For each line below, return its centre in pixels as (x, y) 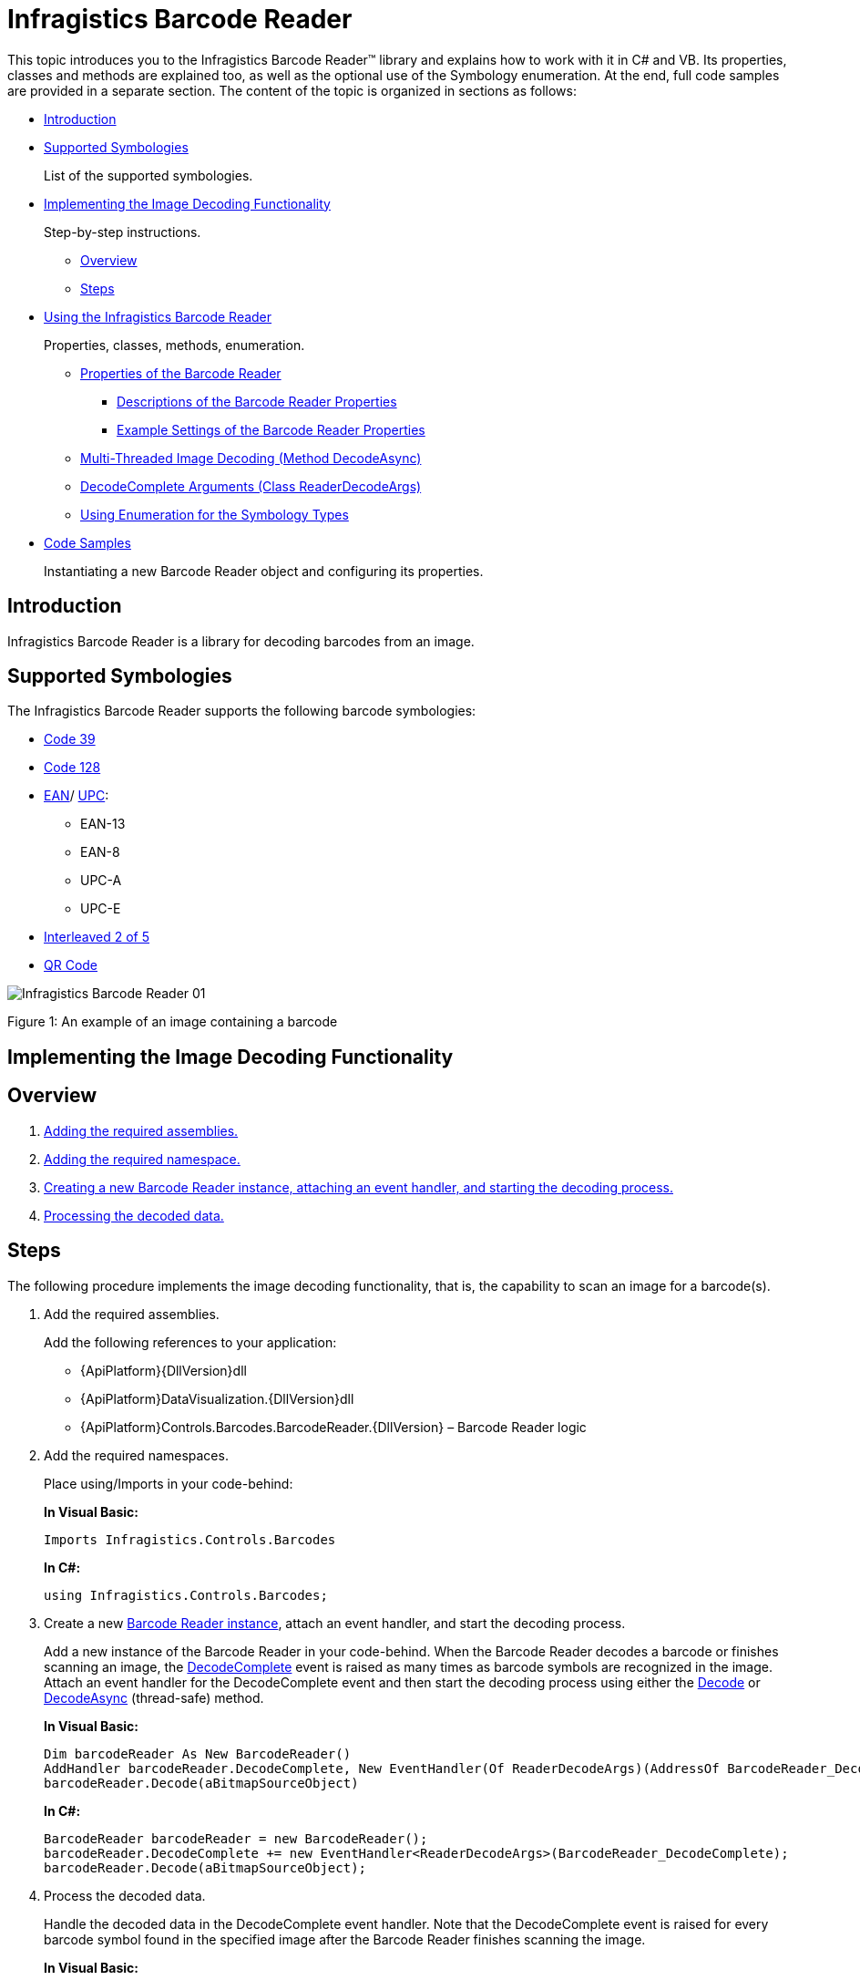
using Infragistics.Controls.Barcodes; (186, 1595)
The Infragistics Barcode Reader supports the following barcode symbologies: (242, 711)
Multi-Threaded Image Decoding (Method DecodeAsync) (251, 458)
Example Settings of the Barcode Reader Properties (271, 429)
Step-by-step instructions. (123, 232)
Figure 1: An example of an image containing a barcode (173, 1022)
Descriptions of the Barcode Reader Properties (257, 401)
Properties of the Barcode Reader (181, 373)
